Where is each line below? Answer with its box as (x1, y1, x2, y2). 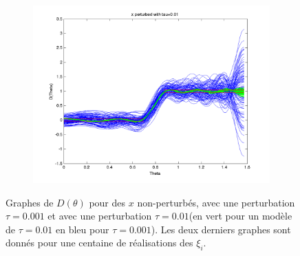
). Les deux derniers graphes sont (151, 222, 291, 236)
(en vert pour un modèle (189, 209, 292, 223)
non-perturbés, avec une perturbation (137, 195, 295, 209)
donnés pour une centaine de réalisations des (6, 235, 193, 250)
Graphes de (6, 195, 54, 209)
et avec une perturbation (47, 209, 152, 223)
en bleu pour (56, 222, 109, 236)
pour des (89, 195, 126, 209)
